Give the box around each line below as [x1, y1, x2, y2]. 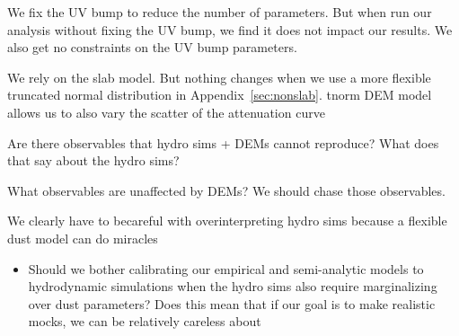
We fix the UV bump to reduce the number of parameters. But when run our [7, 3, 432, 21]
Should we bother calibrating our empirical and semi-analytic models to [28, 259, 424, 278]
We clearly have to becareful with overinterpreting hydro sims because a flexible [7, 211, 447, 230]
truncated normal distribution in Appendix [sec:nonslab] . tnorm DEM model [7, 85, 432, 104]
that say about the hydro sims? [7, 151, 180, 170]
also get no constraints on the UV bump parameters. [7, 38, 297, 57]
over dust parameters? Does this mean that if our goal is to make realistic [28, 294, 436, 313]
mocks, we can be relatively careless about [28, 312, 261, 331]
